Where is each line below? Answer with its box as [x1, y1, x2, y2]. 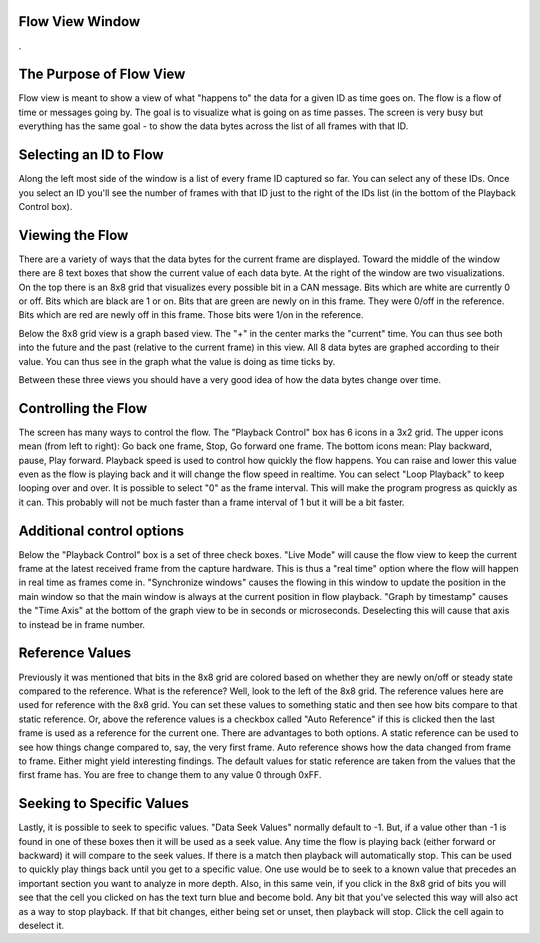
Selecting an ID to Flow [18, 146, 164, 164]
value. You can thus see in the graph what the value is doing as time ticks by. [18, 355, 336, 367]
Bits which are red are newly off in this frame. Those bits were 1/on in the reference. [18, 309, 364, 321]
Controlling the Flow [18, 400, 148, 417]
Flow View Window [18, 13, 141, 30]
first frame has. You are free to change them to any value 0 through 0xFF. [18, 769, 322, 781]
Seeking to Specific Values [18, 795, 190, 812]
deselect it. [18, 919, 65, 931]
